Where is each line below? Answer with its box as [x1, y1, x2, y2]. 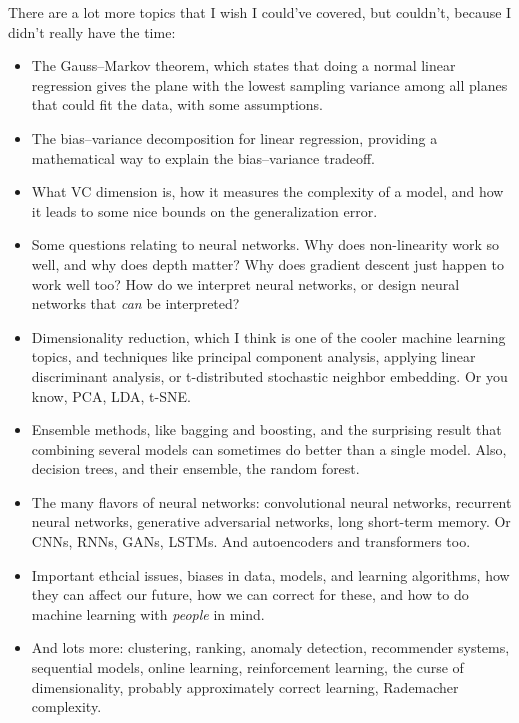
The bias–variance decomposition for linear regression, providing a [31, 127, 438, 148]
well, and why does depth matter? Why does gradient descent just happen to [31, 253, 504, 274]
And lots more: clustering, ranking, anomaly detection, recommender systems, [31, 637, 510, 658]
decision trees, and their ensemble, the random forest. [31, 458, 360, 479]
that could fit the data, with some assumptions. [31, 94, 323, 115]
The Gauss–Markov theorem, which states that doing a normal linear [31, 55, 456, 76]
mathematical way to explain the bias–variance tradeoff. [31, 147, 375, 168]
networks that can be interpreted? [31, 293, 240, 314]
